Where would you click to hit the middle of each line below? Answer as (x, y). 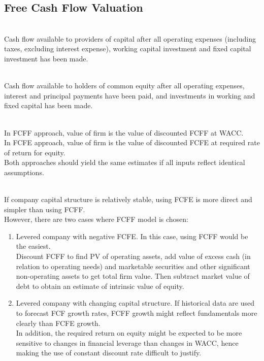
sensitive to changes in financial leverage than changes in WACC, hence (127, 342)
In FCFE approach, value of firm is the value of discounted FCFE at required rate (132, 142)
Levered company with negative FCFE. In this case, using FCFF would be (132, 236)
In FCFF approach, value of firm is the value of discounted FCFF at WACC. (124, 132)
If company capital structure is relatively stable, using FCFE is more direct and (128, 199)
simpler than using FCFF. (45, 209)
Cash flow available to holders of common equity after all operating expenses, (124, 86)
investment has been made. (46, 58)
